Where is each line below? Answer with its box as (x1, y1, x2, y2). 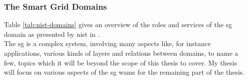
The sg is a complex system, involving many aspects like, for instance (4, 38, 211, 48)
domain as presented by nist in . (4, 29, 100, 39)
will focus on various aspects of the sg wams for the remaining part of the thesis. (4, 67, 245, 77)
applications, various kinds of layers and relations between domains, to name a (4, 48, 238, 58)
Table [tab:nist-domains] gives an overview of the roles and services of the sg (4, 19, 232, 30)
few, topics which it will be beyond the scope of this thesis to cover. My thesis (4, 57, 237, 67)
